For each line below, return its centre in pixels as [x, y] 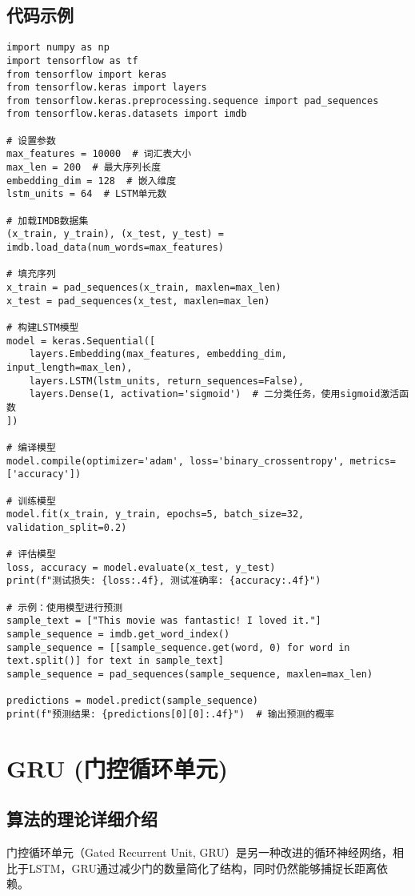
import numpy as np [58, 48]
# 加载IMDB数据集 [48, 221]
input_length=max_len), [70, 367]
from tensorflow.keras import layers [107, 88]
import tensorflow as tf [72, 60]
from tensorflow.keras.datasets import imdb [127, 114]
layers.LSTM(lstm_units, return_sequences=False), [167, 381]
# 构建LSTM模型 [43, 327]
